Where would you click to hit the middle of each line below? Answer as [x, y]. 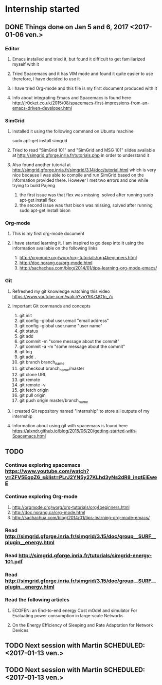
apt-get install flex [37, 200]
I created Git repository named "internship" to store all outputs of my [81, 411]
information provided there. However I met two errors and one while [80, 180]
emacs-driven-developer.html [42, 108]
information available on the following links [55, 248]
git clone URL [33, 375]
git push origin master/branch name [54, 401]
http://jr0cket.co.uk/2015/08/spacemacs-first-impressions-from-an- [81, 103]
